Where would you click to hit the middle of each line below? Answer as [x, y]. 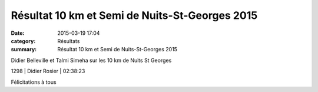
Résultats [69, 41]
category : [23, 41]
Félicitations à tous [34, 82]
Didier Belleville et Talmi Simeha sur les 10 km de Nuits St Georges [91, 60]
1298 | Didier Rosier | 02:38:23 [48, 71]
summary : [24, 50]
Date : [18, 33]
